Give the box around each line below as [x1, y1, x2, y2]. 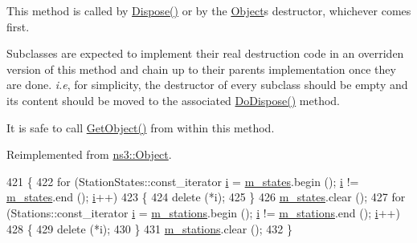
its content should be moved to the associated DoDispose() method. [6, 91, 341, 108]
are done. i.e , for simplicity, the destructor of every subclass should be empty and [6, 76, 408, 93]
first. [6, 18, 30, 34]
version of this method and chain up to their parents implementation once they [6, 60, 396, 77]
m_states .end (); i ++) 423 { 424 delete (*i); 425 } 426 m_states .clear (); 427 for [6, 188, 406, 205]
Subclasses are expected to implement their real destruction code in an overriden [6, 45, 404, 62]
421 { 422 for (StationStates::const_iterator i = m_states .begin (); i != [6, 172, 359, 189]
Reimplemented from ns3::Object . [6, 146, 172, 163]
